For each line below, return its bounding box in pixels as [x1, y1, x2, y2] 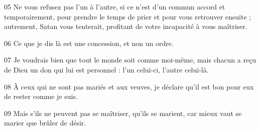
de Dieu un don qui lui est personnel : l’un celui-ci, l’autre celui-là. [4, 64, 209, 74]
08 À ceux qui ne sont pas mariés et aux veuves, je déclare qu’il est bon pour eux [4, 81, 254, 91]
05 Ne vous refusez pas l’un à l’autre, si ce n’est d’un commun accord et [4, 1, 225, 11]
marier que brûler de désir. [4, 117, 86, 128]
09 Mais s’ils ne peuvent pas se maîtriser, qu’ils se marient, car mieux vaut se [4, 107, 242, 118]
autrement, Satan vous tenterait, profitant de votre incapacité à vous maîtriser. [4, 21, 247, 31]
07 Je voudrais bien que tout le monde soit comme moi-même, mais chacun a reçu [4, 54, 256, 65]
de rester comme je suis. [4, 91, 78, 101]
